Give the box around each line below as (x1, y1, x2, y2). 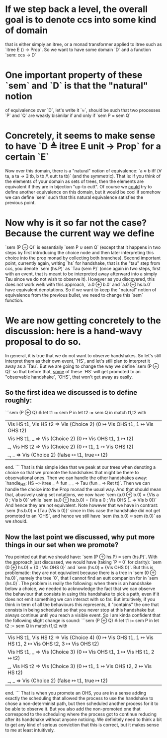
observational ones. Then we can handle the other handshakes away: (5, 475, 148, 481)
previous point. (5, 199, 36, 205)
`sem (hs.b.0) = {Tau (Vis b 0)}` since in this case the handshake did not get (5, 508, 161, 514)
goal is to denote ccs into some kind (5, 14, 157, 25)
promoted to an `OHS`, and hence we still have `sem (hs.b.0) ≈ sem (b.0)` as (5, 513, 162, 519)
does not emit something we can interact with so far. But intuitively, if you (5, 596, 156, 603)
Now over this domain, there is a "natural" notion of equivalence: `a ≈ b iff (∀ (5, 167, 162, 173)
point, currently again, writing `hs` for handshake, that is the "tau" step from (5, 260, 161, 266)
